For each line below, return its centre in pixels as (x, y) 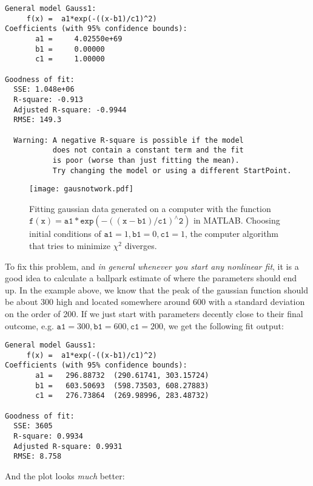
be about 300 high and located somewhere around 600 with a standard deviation (155, 302)
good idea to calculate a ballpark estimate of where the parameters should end (151, 278)
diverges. (141, 245)
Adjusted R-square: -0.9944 (70, 110)
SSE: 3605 (33, 426)
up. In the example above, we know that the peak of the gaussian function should (156, 289)
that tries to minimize (70, 245)
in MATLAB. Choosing (237, 220)
